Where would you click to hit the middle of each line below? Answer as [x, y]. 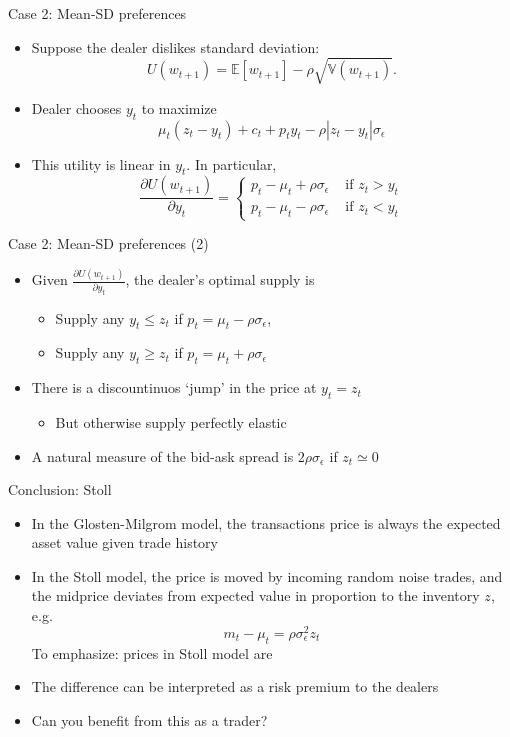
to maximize [179, 107]
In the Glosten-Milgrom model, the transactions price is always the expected [266, 522]
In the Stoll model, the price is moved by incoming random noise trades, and [267, 575]
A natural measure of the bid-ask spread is [162, 455]
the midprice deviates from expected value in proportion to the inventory [255, 595]
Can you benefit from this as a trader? [149, 719]
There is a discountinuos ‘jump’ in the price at [174, 387]
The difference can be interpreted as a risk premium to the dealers [235, 686]
